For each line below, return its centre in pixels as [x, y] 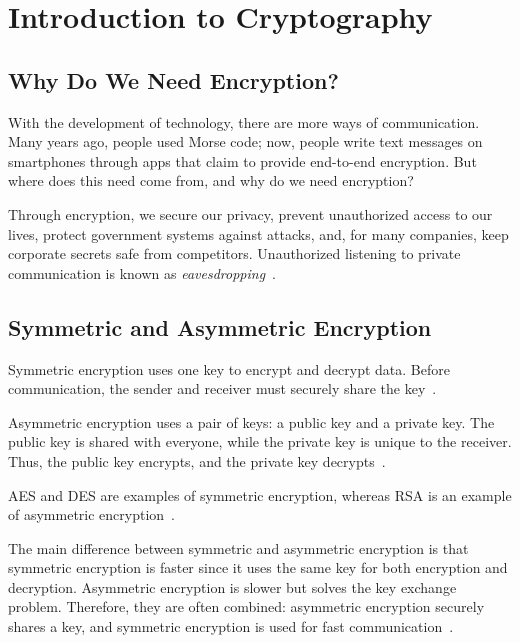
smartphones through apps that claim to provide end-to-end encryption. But [242, 160]
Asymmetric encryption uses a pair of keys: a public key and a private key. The [251, 421]
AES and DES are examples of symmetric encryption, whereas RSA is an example [260, 494]
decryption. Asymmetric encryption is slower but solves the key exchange [232, 586]
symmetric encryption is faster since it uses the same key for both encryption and [258, 567]
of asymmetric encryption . [92, 514]
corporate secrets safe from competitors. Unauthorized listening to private [234, 253]
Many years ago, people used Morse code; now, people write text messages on [245, 141]
